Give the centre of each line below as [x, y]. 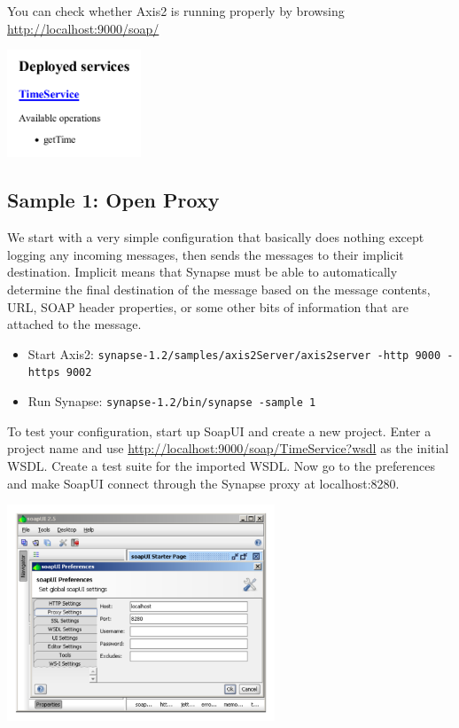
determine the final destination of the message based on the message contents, [219, 289]
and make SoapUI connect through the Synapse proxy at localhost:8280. [203, 483]
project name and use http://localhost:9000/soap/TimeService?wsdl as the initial [228, 448]
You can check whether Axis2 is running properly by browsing [176, 11]
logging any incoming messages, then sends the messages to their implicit [206, 254]
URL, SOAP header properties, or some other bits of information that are [208, 306]
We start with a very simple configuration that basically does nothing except [216, 237]
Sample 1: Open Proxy [113, 200]
